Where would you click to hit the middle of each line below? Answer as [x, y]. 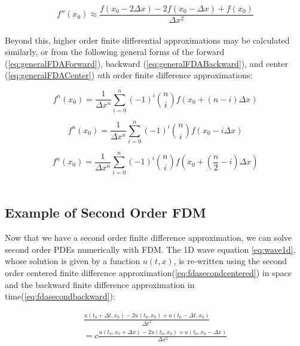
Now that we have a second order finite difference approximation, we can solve [149, 238]
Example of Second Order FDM [105, 212]
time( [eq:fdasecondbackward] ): [60, 296]
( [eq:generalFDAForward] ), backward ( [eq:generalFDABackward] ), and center [147, 63]
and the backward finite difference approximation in [100, 284]
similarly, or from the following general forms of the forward [115, 52]
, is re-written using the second [230, 261]
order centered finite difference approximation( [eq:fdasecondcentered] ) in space [148, 272]
